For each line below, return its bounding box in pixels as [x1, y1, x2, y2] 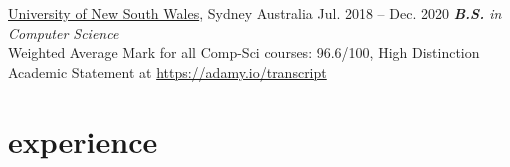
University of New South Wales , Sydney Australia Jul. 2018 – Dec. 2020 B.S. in [8, 3, 502, 23]
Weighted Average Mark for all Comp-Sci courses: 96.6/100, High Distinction [8, 42, 480, 63]
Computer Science [8, 22, 119, 43]
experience [8, 120, 158, 161]
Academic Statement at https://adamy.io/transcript [8, 61, 327, 82]
